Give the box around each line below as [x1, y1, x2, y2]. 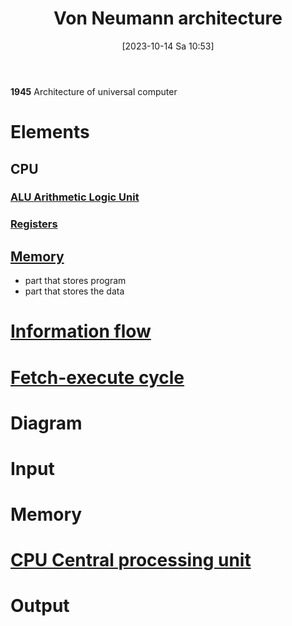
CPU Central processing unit [10, 549, 252, 572]
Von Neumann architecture [53, 7, 283, 30]
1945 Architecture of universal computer [10, 85, 178, 97]
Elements [10, 121, 90, 144]
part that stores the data [24, 285, 125, 297]
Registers [10, 217, 58, 231]
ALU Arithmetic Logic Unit [10, 190, 140, 204]
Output [10, 595, 70, 617]
